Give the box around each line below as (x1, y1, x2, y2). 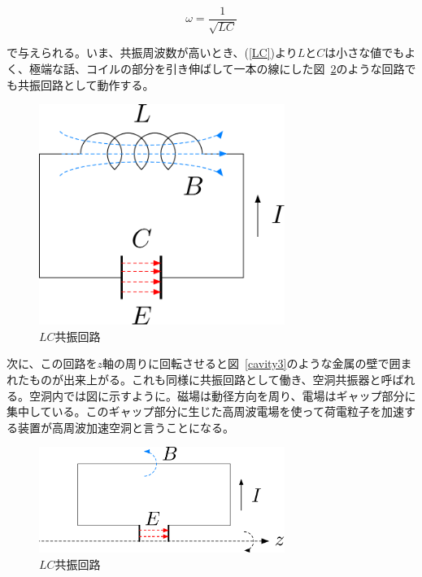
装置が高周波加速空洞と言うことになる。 (17, 418, 234, 435)
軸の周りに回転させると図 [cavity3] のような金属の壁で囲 (102, 355, 401, 372)
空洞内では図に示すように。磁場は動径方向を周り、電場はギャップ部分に (28, 387, 416, 404)
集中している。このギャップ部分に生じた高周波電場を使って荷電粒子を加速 (7, 403, 404, 420)
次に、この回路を (7, 355, 98, 372)
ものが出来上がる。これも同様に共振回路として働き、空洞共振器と (28, 371, 381, 388)
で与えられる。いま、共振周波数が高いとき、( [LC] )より (7, 44, 298, 61)
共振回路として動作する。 (17, 76, 154, 93)
